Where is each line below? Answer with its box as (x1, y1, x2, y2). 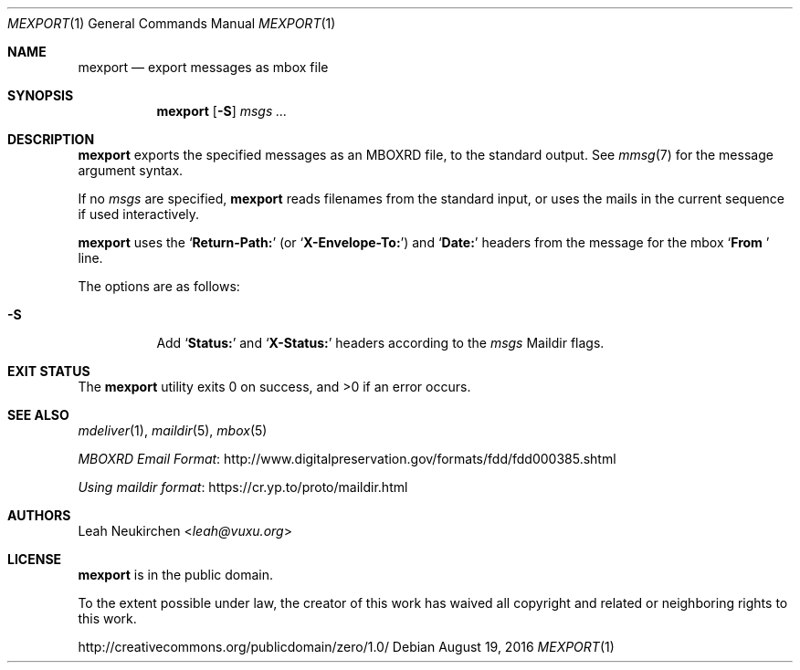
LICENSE (7, 551, 62, 567)
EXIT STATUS (7, 363, 90, 379)
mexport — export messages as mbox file (78, 59, 329, 75)
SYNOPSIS (7, 88, 74, 103)
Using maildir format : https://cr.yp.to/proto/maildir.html (78, 479, 408, 495)
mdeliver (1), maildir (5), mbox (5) (78, 423, 268, 438)
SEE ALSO (7, 407, 69, 423)
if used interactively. (78, 206, 200, 222)
